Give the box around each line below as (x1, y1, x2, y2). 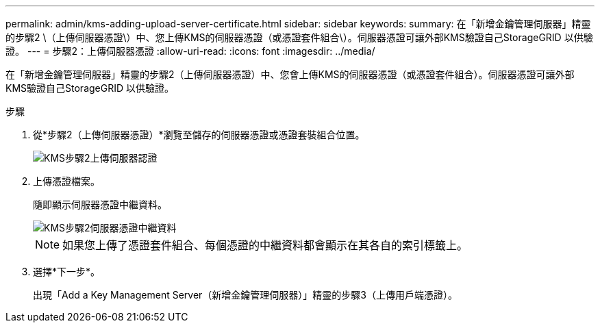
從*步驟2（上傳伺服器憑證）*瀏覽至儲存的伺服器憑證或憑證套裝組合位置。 (33, 129, 365, 140)
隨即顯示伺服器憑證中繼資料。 (33, 199, 167, 210)
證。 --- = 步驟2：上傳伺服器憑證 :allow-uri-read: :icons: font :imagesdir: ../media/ (5, 45, 375, 57)
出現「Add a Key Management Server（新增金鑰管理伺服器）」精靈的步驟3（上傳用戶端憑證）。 (33, 289, 458, 301)
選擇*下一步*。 (33, 266, 101, 277)
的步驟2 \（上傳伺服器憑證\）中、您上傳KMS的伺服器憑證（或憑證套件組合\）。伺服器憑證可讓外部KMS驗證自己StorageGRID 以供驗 (5, 31, 593, 43)
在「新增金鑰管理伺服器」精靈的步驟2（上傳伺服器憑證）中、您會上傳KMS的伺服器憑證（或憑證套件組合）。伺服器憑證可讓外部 (5, 68, 575, 80)
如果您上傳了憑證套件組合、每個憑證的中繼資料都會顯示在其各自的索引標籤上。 (62, 238, 468, 252)
